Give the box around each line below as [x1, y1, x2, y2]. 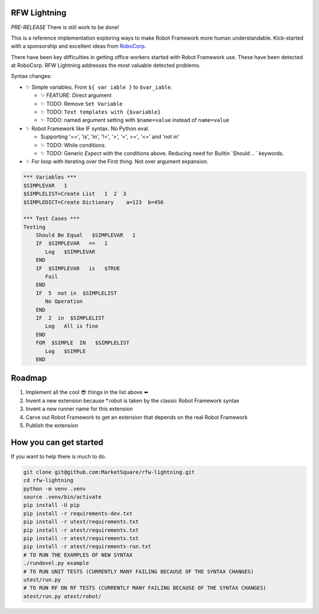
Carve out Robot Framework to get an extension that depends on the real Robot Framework [25, 413, 248, 421]
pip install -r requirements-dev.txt [23, 510, 133, 517]
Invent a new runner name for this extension [25, 405, 133, 412]
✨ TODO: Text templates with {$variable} [40, 108, 161, 115]
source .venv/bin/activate [23, 494, 102, 500]
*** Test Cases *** [23, 215, 80, 222]
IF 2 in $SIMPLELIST [35, 315, 105, 321]
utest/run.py [23, 576, 61, 583]
